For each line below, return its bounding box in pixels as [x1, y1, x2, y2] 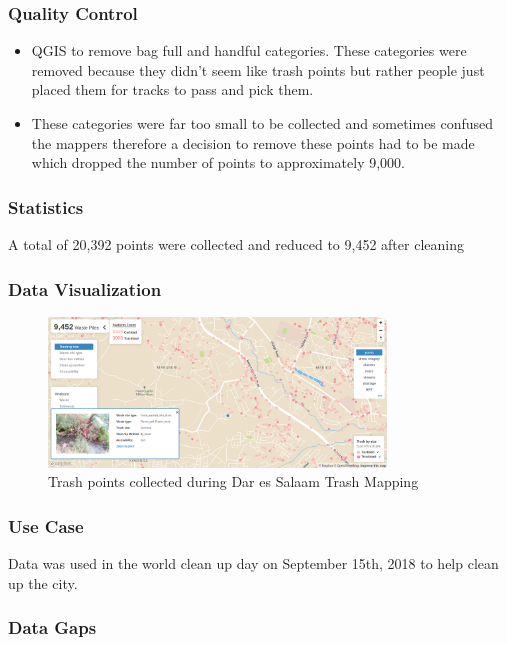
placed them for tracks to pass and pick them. [31, 79, 314, 100]
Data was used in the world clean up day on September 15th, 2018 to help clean [8, 553, 499, 574]
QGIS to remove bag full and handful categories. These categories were [31, 40, 467, 61]
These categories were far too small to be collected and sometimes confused [31, 113, 494, 133]
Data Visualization [8, 276, 162, 301]
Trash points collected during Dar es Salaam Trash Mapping [48, 471, 419, 492]
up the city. [8, 572, 78, 593]
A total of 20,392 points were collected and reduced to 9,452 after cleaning [8, 234, 464, 254]
